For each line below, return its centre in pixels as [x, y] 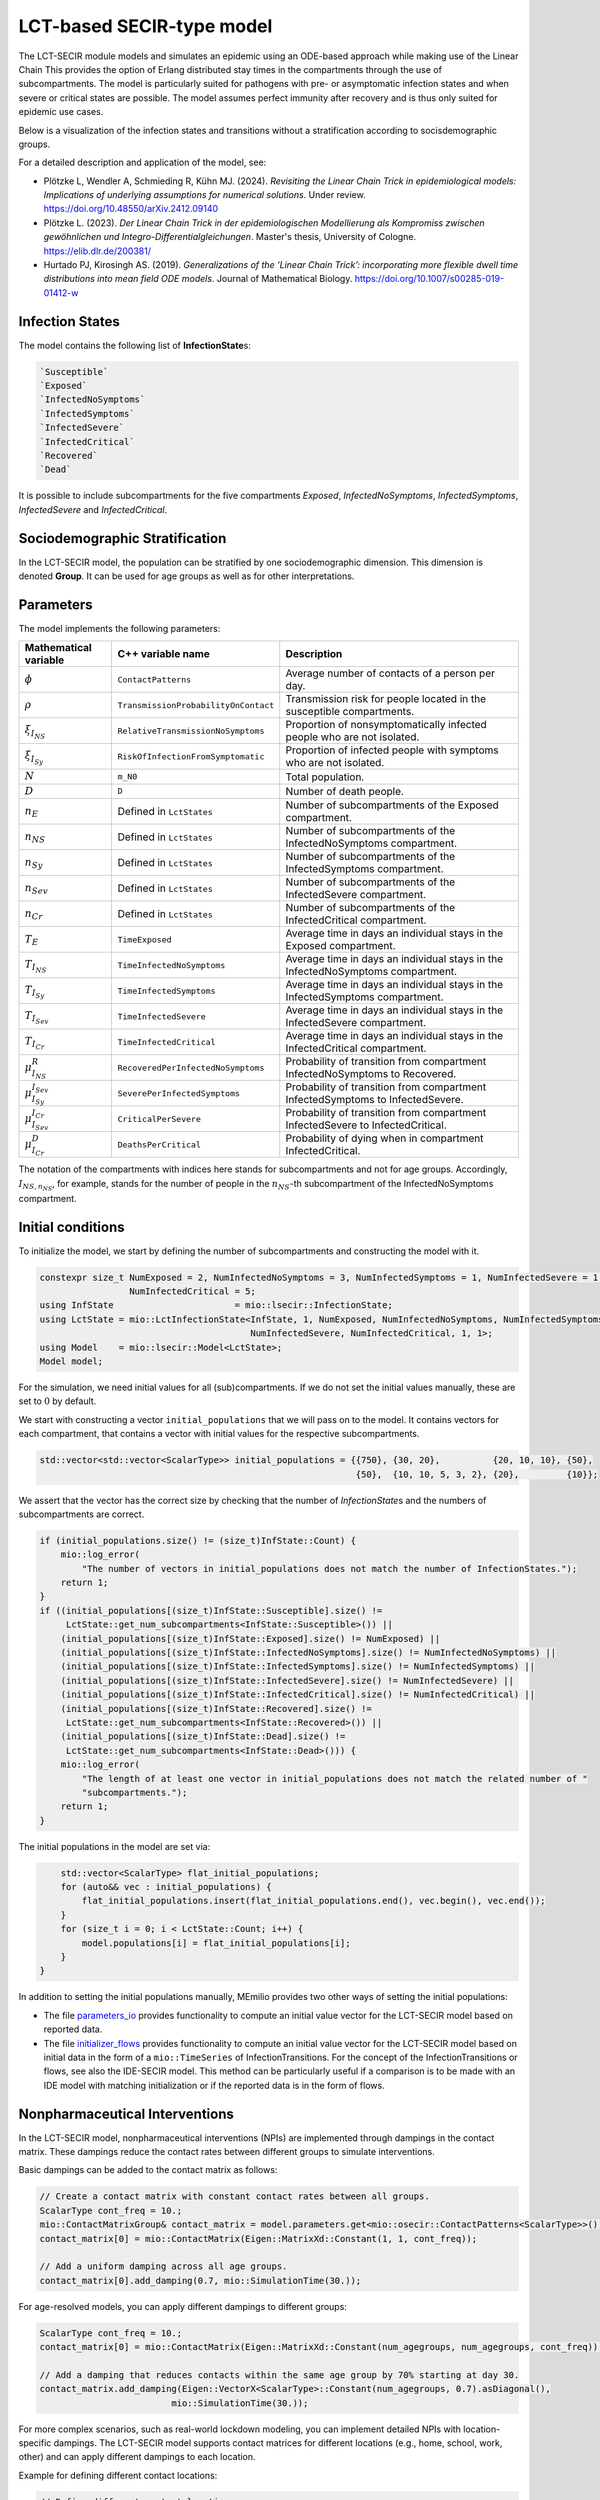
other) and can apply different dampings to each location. [137, 2457]
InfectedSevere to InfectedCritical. [366, 1125]
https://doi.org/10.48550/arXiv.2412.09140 [131, 209]
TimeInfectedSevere [162, 1016]
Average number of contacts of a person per [390, 673]
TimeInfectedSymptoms [166, 990]
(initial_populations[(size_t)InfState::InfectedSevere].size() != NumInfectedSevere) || [287, 1680]
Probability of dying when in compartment [384, 1138]
